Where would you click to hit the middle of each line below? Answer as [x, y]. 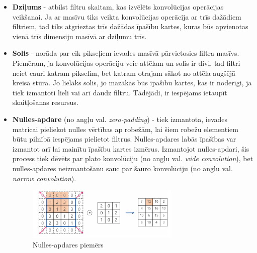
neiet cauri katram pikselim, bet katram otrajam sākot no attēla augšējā [124, 73]
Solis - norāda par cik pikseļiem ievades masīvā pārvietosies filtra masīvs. [126, 53]
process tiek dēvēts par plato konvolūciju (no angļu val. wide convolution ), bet [133, 158]
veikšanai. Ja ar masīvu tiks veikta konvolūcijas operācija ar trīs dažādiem [127, 16]
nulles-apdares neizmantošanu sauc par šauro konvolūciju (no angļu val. [122, 168]
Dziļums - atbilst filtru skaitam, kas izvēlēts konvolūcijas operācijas [118, 7]
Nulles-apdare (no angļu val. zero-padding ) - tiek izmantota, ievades [120, 119]
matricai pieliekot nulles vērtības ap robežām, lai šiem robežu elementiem [125, 129]
